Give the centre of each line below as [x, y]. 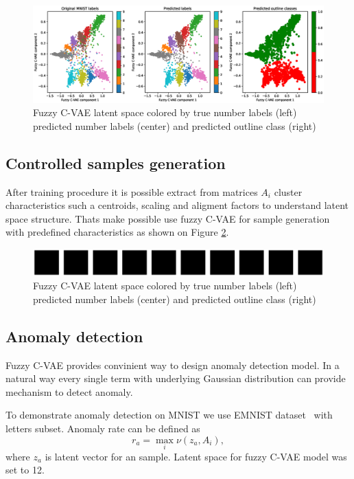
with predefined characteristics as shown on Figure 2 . [117, 232]
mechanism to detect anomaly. [69, 391]
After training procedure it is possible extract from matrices [132, 191]
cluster [288, 191]
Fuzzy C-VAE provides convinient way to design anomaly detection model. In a [173, 365]
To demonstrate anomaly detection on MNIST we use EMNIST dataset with [169, 415]
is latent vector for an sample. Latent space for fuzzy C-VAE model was [196, 456]
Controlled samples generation [116, 163]
